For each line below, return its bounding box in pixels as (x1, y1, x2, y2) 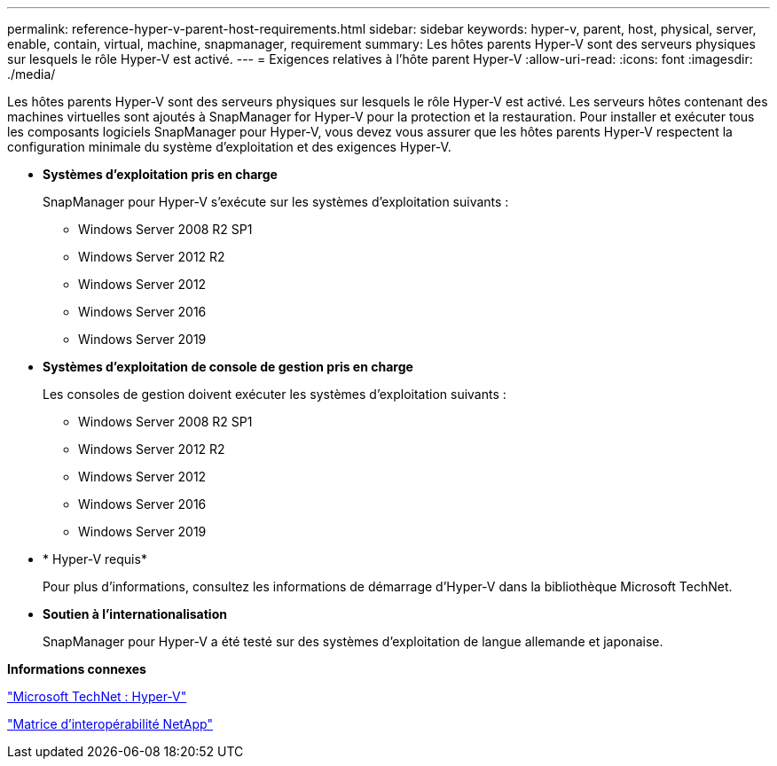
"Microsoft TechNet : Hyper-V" (7, 689, 187, 704)
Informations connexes (7, 661, 146, 676)
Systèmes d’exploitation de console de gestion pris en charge (43, 359, 413, 374)
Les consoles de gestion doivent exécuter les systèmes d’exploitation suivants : (43, 387, 506, 402)
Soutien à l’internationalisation (43, 606, 227, 621)
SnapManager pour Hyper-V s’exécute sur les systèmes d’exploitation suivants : (43, 194, 509, 209)
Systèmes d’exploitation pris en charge (43, 167, 278, 182)
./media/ (7, 66, 56, 82)
